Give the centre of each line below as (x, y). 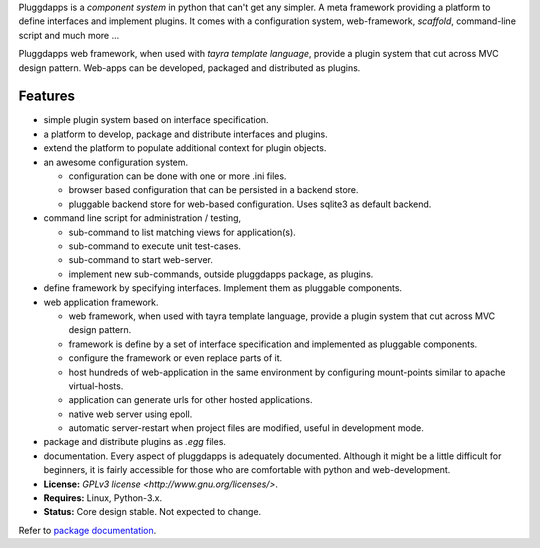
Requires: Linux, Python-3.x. (103, 498)
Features (46, 96)
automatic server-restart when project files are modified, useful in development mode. (246, 428)
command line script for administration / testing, (142, 218)
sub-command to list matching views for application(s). (182, 232)
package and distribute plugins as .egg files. (135, 442)
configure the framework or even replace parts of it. (175, 358)
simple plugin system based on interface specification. (156, 120)
